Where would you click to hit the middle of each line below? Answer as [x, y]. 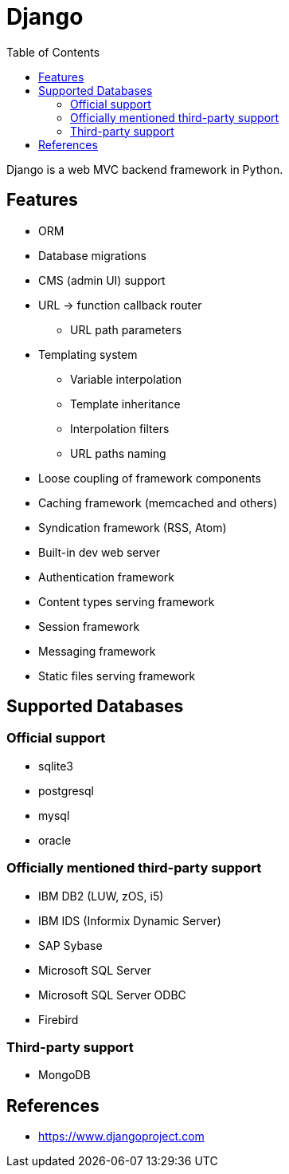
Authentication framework [107, 577]
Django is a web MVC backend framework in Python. [145, 169]
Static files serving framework [117, 676]
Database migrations [92, 255]
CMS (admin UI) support [102, 280]
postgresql [66, 790]
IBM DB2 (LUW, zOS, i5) [101, 896]
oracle [55, 840]
